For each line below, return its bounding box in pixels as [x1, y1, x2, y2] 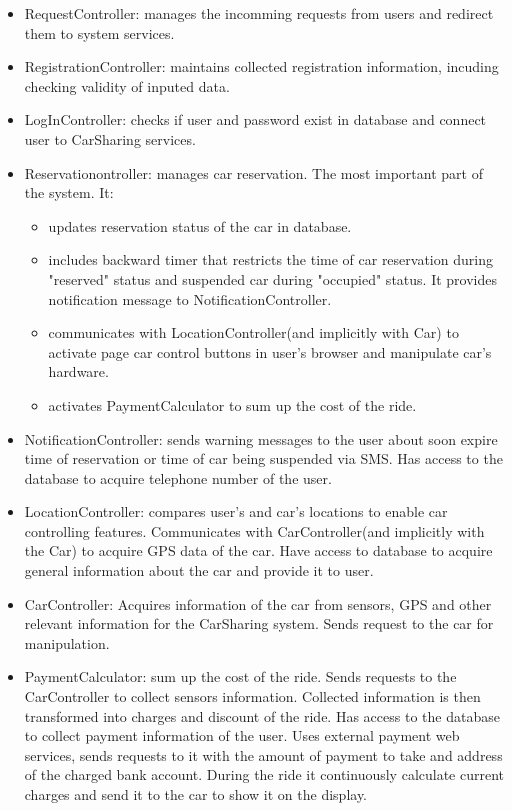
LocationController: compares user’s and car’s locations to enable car [24, 501, 448, 522]
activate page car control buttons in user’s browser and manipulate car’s [48, 341, 492, 362]
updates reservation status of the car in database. [48, 215, 352, 236]
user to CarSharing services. [24, 128, 196, 149]
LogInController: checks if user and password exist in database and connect [24, 109, 487, 130]
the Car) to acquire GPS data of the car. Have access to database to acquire [24, 540, 493, 561]
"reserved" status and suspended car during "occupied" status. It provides [48, 268, 497, 289]
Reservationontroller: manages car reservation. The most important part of [24, 162, 483, 183]
